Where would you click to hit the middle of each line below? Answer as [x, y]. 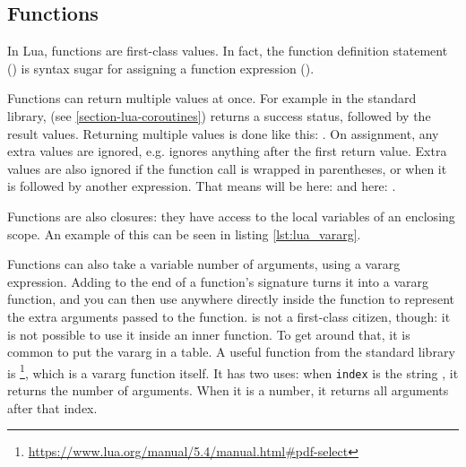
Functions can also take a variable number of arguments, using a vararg [204, 264]
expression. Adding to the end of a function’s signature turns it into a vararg [218, 281]
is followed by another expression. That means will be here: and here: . [202, 186]
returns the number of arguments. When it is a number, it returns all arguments [228, 390]
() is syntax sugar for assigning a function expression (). [161, 68]
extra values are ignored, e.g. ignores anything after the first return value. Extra [227, 151]
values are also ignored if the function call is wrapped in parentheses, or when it [227, 168]
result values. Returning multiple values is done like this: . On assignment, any [223, 133]
